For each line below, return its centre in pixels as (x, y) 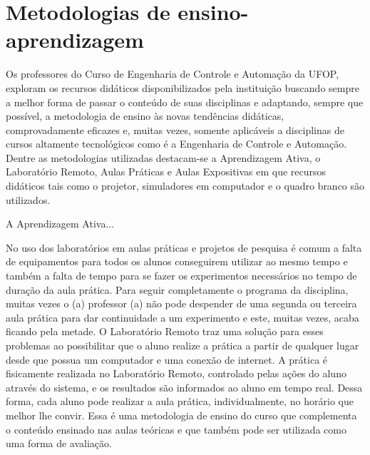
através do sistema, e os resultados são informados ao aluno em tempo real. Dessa (184, 387)
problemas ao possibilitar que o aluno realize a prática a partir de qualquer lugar (183, 345)
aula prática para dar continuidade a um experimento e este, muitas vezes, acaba (183, 317)
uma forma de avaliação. (59, 443)
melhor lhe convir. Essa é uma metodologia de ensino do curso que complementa (181, 415)
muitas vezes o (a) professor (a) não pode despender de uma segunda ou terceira (181, 303)
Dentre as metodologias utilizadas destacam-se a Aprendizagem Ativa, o (163, 157)
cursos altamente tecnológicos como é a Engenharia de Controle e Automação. (176, 144)
